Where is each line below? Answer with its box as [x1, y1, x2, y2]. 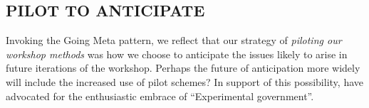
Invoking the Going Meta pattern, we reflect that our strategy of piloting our [6, 33, 342, 48]
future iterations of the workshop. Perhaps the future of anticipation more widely [6, 60, 360, 75]
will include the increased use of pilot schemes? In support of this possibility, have [6, 74, 363, 89]
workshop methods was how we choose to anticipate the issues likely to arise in [6, 46, 348, 61]
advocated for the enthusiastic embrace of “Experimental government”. [6, 88, 314, 103]
